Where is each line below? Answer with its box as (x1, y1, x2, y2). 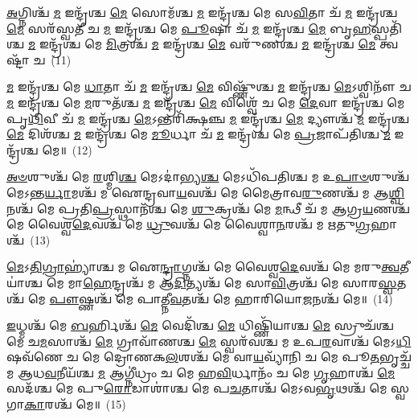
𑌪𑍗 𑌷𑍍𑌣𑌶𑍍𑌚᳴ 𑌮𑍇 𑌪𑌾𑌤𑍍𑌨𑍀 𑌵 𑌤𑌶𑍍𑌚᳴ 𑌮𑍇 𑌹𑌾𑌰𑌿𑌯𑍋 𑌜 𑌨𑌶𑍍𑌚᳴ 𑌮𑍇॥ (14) (49, 290, 393, 306)
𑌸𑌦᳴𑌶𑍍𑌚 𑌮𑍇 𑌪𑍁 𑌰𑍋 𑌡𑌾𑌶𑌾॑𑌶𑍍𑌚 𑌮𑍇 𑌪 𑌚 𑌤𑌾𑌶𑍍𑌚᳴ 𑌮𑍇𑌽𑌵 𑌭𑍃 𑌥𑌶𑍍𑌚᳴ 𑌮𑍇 (6, 380, 387, 396)
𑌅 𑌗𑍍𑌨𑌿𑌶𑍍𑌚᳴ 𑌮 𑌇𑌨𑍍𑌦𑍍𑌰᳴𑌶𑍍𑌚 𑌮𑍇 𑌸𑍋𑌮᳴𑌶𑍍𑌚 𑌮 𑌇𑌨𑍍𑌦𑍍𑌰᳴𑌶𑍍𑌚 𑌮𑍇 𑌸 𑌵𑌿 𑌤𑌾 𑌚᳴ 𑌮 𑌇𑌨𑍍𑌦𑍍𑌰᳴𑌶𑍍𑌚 (6, 4, 398, 20)
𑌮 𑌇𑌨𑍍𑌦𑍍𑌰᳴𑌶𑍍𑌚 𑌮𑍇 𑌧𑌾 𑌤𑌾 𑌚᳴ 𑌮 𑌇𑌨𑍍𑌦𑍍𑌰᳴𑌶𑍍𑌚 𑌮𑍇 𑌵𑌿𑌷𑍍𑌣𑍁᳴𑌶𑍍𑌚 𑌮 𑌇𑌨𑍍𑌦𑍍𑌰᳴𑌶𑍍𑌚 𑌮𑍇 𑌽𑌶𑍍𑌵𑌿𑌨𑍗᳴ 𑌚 (6, 78, 412, 95)
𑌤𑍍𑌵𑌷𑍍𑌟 (379, 35, 399, 52)
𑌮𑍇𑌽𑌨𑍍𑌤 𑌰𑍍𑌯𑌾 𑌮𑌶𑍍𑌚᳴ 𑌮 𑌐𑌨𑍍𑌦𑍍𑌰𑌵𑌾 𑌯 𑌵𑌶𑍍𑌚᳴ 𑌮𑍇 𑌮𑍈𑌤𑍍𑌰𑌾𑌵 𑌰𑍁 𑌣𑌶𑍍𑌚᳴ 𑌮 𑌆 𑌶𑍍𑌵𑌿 (6, 183, 405, 200)
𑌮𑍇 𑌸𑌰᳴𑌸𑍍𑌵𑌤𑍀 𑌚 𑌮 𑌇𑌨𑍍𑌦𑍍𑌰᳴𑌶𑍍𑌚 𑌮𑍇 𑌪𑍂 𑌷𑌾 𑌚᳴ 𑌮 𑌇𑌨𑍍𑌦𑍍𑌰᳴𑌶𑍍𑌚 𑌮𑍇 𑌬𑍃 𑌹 (6, 19, 371, 36)
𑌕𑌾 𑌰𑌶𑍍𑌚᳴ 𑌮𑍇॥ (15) (23, 396, 126, 413)
